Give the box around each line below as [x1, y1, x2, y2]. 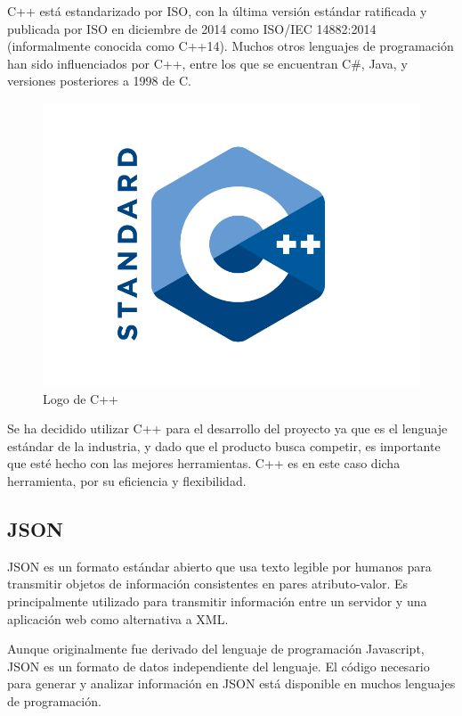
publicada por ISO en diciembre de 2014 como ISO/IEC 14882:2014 [7, 19, 377, 37]
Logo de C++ [43, 389, 118, 407]
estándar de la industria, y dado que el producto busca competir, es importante [7, 436, 441, 455]
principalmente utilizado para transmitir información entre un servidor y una [7, 591, 427, 610]
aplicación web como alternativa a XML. [7, 609, 229, 628]
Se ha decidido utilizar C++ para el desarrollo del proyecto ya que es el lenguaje [7, 419, 448, 438]
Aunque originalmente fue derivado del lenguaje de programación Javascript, [7, 639, 425, 658]
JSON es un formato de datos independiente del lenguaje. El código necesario [7, 656, 430, 675]
